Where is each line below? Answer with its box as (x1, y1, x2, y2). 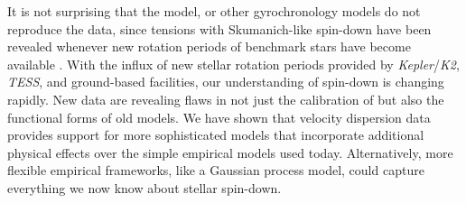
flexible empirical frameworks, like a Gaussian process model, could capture (7, 161, 424, 180)
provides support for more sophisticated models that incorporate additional (7, 125, 424, 144)
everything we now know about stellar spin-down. (7, 178, 282, 197)
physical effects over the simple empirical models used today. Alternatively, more (7, 143, 453, 161)
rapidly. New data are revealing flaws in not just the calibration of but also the (7, 89, 444, 108)
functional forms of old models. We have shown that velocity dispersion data (7, 107, 431, 126)
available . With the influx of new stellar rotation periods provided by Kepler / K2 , (7, 54, 460, 73)
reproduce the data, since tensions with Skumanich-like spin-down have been (7, 19, 432, 38)
